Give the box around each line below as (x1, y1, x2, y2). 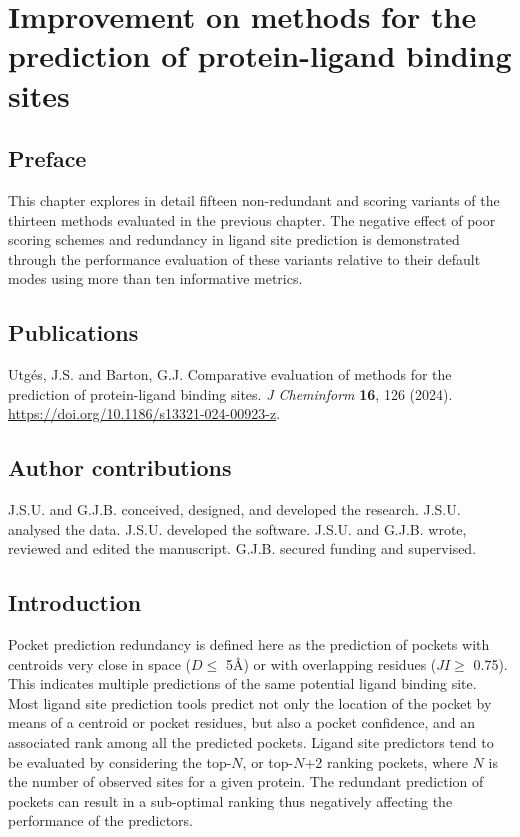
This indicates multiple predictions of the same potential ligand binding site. (8, 673, 477, 694)
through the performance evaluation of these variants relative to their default (8, 248, 481, 269)
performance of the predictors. (8, 810, 193, 831)
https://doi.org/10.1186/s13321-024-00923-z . (8, 403, 281, 424)
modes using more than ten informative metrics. (8, 268, 303, 289)
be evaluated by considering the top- (8, 751, 232, 772)
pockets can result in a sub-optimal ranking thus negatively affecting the (8, 790, 453, 811)
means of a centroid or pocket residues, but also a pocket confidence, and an (8, 712, 476, 733)
